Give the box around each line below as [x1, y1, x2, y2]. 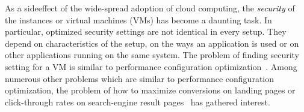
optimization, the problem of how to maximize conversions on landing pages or [5, 84, 296, 96]
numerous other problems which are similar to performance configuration [5, 72, 275, 84]
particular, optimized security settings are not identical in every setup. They [5, 25, 287, 38]
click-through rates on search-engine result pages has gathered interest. [5, 95, 270, 108]
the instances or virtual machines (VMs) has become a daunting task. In [5, 13, 272, 26]
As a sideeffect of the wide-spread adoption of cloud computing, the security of [5, 2, 295, 14]
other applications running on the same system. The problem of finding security [5, 49, 300, 61]
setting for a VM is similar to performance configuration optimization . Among [5, 60, 297, 72]
